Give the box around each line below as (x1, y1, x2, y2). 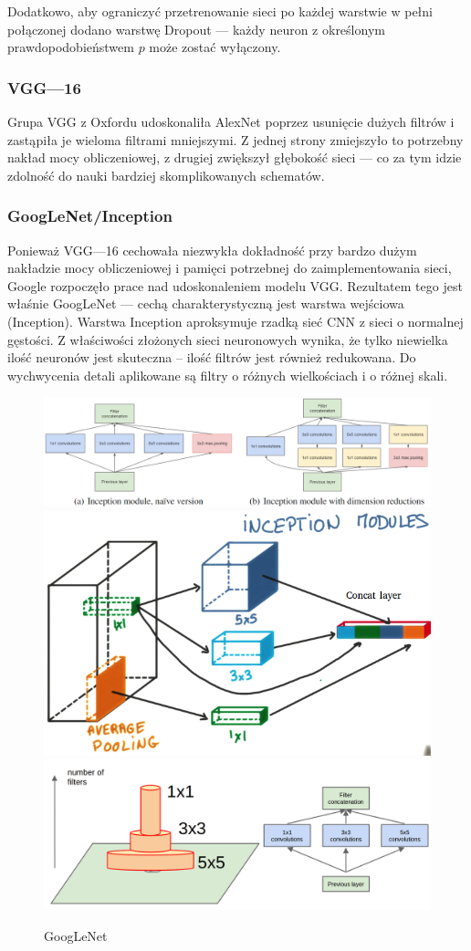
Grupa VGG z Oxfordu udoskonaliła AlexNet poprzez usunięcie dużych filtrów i (7, 112, 455, 131)
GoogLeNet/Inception (7, 204, 173, 227)
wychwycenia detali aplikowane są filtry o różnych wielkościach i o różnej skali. (7, 365, 448, 384)
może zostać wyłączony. (149, 37, 281, 57)
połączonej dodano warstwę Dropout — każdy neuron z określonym (7, 19, 385, 38)
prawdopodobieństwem (7, 37, 134, 57)
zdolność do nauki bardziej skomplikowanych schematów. (7, 165, 325, 184)
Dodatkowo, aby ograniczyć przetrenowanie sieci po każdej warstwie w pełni (7, 2, 434, 20)
